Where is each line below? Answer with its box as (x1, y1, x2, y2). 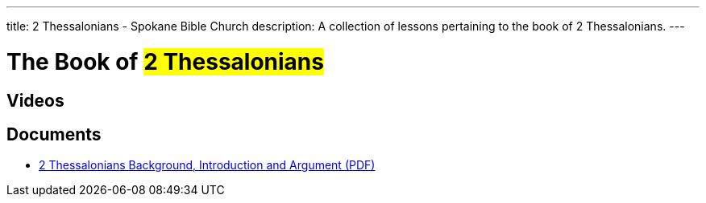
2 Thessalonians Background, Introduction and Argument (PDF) (39, 158, 376, 173)
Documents (6, 124, 102, 144)
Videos (6, 90, 64, 111)
